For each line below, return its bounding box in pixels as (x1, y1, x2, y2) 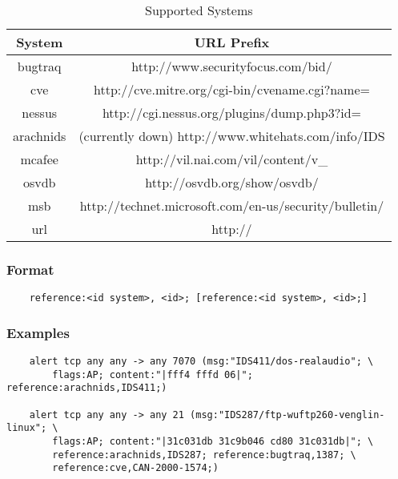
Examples (6, 322, 70, 342)
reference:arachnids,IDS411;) (6, 382, 167, 394)
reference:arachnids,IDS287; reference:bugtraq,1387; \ (52, 449, 356, 461)
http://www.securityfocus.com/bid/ (131, 57, 332, 75)
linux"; (6, 422, 47, 434)
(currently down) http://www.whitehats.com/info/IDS (78, 127, 385, 145)
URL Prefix (194, 33, 270, 51)
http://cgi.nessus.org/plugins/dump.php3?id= (102, 103, 362, 122)
